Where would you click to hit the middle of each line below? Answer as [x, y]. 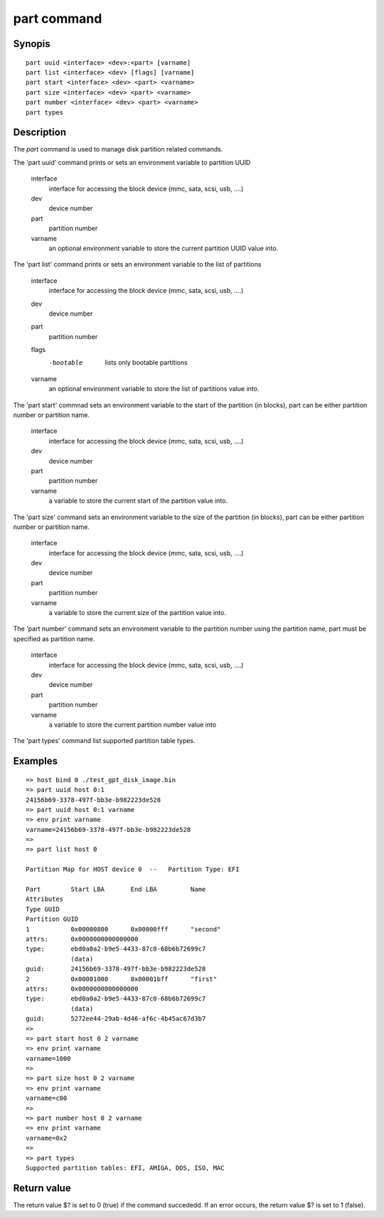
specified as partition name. [54, 639]
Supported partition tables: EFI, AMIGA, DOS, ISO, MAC [125, 1168]
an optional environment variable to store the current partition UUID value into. [164, 248]
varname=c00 [47, 1098]
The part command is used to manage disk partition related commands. [118, 149]
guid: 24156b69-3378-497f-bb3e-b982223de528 [116, 969]
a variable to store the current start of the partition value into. [138, 501]
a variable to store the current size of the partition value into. [138, 613]
